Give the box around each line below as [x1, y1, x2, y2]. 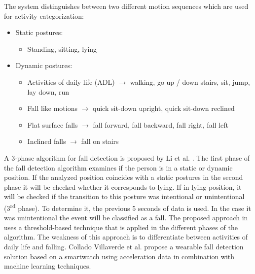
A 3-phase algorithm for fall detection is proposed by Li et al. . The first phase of [4, 152, 250, 163]
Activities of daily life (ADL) [27, 76, 115, 87]
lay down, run [27, 86, 70, 97]
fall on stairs [81, 136, 119, 146]
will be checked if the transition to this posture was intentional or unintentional [4, 191, 245, 202]
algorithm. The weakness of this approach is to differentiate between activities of [4, 232, 248, 242]
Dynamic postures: [15, 60, 73, 70]
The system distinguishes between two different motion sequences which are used [4, 1, 249, 11]
